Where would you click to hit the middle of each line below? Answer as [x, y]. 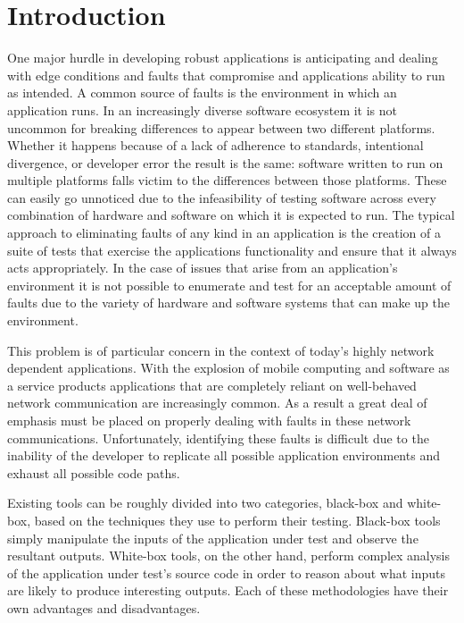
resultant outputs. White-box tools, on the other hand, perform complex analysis [229, 556]
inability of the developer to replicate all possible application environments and [224, 455]
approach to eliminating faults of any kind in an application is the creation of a [224, 233]
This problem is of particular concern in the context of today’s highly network [221, 350]
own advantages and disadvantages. [104, 607]
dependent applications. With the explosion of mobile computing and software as [228, 368]
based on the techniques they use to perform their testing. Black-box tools [237, 520]
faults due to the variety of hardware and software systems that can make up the [228, 303]
